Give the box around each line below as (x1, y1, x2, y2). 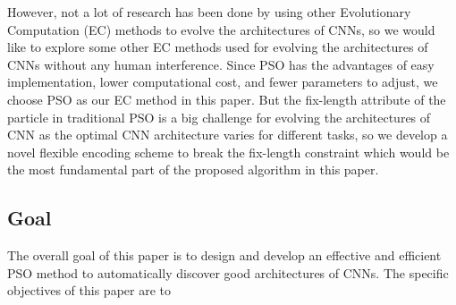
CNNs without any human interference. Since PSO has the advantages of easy (7, 55, 435, 73)
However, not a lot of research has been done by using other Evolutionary (7, 3, 411, 21)
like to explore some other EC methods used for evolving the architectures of (7, 38, 428, 56)
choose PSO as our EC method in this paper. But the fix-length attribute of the (7, 89, 446, 108)
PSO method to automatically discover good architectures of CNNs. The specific (7, 263, 449, 282)
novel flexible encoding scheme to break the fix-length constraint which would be (7, 142, 450, 161)
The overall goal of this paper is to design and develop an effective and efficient (7, 246, 442, 265)
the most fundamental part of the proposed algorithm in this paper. (7, 160, 379, 179)
